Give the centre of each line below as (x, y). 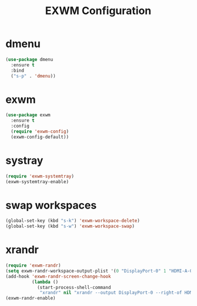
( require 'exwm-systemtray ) (40, 176)
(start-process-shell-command (74, 287)
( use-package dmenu (29, 59)
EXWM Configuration (98, 11)
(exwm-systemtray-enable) (37, 181)
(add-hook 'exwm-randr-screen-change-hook (58, 276)
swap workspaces (51, 205)
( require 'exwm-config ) (40, 132)
